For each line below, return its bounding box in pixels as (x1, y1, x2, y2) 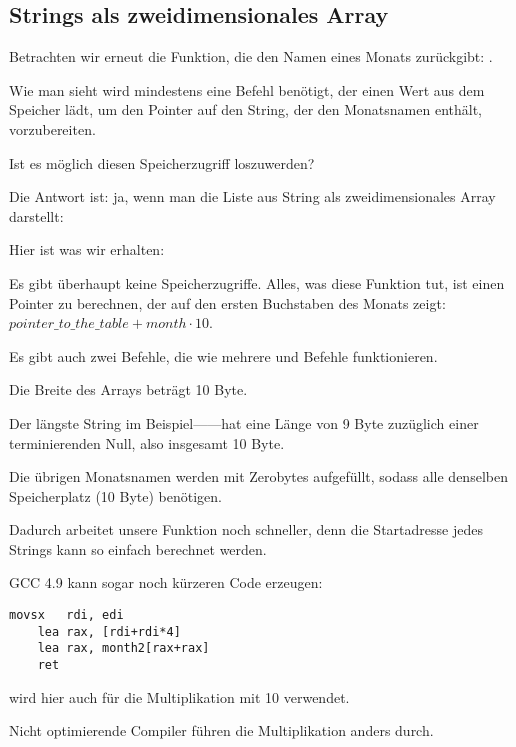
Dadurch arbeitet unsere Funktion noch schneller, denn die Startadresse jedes (9, 519, 483, 540)
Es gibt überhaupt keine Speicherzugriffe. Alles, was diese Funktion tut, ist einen (9, 272, 505, 293)
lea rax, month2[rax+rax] (37, 641, 210, 656)
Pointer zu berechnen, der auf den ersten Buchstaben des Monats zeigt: (9, 292, 446, 313)
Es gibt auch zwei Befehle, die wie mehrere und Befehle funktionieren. (9, 345, 438, 366)
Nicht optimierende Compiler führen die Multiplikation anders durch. (9, 720, 434, 741)
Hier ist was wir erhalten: (9, 239, 165, 260)
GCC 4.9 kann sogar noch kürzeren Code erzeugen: (9, 572, 323, 593)
